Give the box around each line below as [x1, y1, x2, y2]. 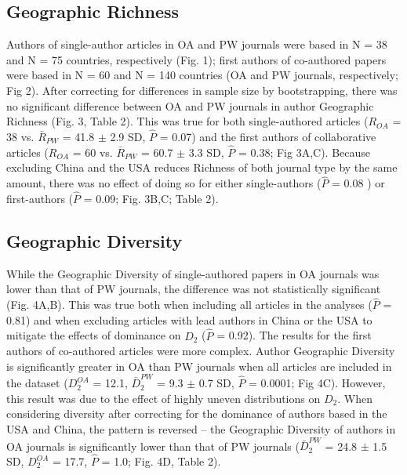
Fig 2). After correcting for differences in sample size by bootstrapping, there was [6, 82, 398, 98]
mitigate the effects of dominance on [6, 327, 181, 343]
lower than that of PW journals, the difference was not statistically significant [6, 281, 381, 297]
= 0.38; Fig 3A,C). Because [238, 143, 371, 160]
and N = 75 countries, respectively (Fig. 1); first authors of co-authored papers [6, 51, 387, 67]
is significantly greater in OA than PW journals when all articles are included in [6, 357, 392, 374]
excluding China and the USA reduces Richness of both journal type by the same [6, 159, 398, 176]
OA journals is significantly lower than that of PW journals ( [6, 437, 300, 454]
